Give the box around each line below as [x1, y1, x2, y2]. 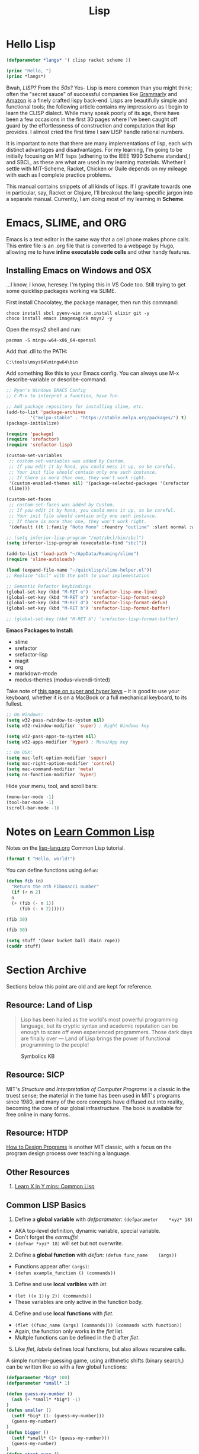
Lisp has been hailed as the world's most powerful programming [20, 1016, 178, 1023]
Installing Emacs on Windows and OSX [6, 265, 152, 275]
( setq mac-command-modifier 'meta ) [6, 766, 94, 772]
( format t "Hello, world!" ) [6, 856, 76, 862]
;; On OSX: [6, 750, 33, 755]
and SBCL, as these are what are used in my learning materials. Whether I [6, 158, 186, 165]
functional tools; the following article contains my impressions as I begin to [6, 103, 188, 110]
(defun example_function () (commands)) [14, 1270, 116, 1276]
